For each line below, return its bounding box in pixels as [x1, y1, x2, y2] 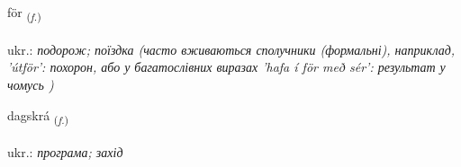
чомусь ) [7, 75, 54, 93]
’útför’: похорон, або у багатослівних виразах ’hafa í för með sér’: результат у [7, 57, 446, 76]
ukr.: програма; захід [7, 143, 123, 162]
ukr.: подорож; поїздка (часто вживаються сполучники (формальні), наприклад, [7, 40, 456, 58]
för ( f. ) [7, 3, 41, 23]
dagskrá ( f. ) [7, 105, 69, 127]
